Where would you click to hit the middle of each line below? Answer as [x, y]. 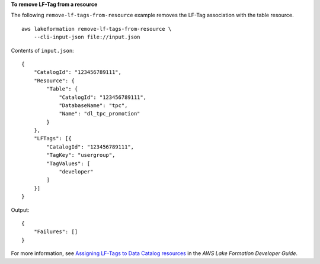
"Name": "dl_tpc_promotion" [100, 114]
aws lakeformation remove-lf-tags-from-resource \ [97, 29]
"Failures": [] [56, 232]
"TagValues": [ [68, 163]
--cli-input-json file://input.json [87, 37]
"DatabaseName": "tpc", [93, 105]
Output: [20, 210]
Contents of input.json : [42, 50]
